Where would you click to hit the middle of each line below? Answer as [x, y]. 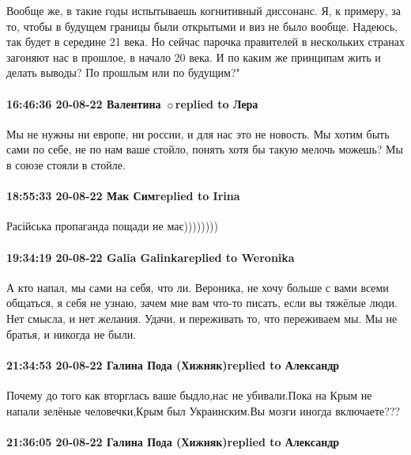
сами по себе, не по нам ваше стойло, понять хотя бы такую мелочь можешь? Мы [205, 149]
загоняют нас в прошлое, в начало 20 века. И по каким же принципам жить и [194, 57]
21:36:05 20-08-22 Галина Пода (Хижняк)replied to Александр [173, 441]
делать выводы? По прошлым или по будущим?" [123, 72]
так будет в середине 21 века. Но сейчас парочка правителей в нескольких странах [205, 42]
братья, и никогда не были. [72, 334]
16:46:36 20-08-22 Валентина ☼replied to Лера [132, 103]
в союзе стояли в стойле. [66, 164]
